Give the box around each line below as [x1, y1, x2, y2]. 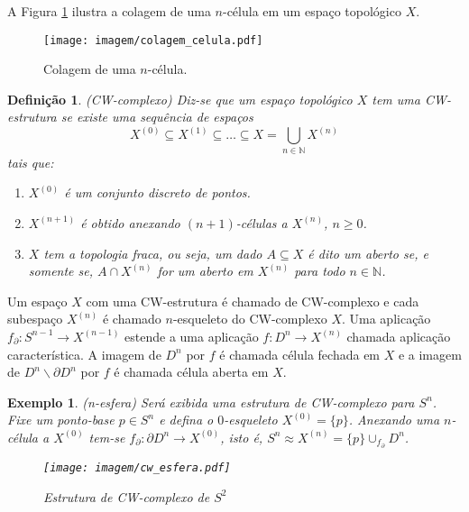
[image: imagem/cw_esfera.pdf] [43, 462, 231, 475]
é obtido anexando [80, 213, 180, 232]
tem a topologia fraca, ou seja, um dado [43, 243, 262, 262]
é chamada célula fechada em [219, 344, 381, 363]
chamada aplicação [346, 326, 451, 345]
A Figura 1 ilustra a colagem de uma [7, 2, 211, 20]
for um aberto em [157, 261, 253, 280]
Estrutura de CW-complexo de [43, 487, 210, 506]
